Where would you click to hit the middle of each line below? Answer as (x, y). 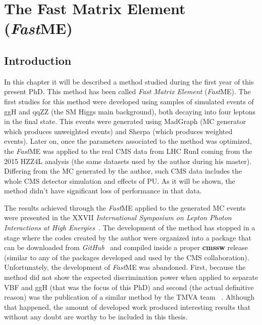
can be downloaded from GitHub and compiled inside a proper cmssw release (126, 247)
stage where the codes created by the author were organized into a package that (128, 237)
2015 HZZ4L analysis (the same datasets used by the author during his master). (128, 161)
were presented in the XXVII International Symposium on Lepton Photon (118, 217)
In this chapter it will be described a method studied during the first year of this (129, 81)
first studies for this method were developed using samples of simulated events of (129, 101)
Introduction (38, 60)
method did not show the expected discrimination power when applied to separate (131, 277)
